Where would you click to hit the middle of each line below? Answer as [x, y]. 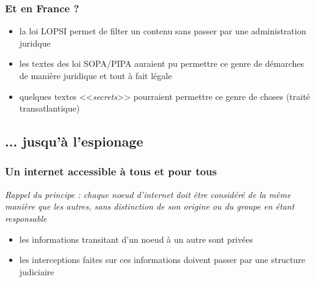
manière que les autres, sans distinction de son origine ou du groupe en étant [150, 206]
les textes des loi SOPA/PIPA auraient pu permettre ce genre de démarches [162, 63]
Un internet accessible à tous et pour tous [111, 171]
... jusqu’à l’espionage [74, 141]
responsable [26, 218]
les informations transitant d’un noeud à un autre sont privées [136, 239]
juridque [35, 43]
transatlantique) [49, 108]
